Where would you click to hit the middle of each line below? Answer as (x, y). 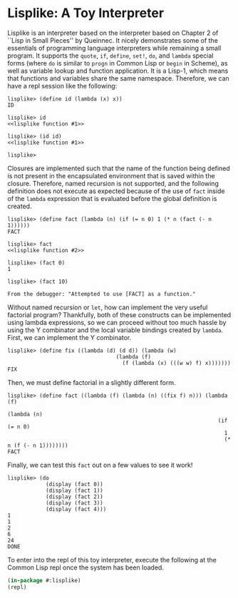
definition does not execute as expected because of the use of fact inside (116, 191)
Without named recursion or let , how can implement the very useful (108, 307)
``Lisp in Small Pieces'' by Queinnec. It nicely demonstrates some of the (113, 40)
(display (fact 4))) (76, 509)
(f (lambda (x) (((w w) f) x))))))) (177, 363)
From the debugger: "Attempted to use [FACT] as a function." (102, 294)
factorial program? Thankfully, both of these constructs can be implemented (119, 314)
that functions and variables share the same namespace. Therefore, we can (118, 78)
